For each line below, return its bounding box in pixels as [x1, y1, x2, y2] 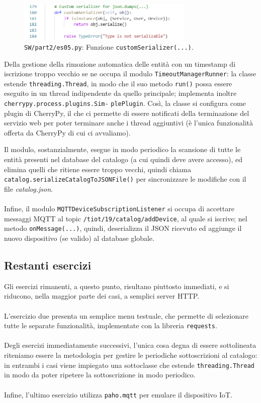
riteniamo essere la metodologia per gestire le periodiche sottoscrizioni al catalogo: [4, 350, 257, 360]
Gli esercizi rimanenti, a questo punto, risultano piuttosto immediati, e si [4, 281, 229, 291]
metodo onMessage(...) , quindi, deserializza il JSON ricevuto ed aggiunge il [4, 223, 242, 233]
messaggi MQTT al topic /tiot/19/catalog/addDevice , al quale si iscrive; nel [4, 213, 247, 223]
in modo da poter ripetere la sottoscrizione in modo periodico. [4, 369, 196, 380]
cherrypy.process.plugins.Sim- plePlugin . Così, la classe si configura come [4, 98, 246, 108]
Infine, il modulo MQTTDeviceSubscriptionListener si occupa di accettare [4, 203, 234, 214]
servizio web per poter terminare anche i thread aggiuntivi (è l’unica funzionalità [4, 117, 253, 128]
